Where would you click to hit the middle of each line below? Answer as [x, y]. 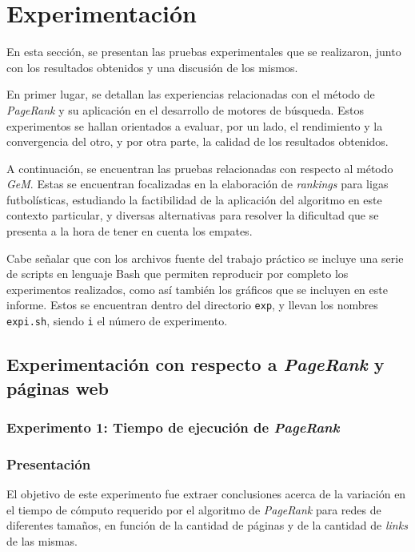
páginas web [58, 387]
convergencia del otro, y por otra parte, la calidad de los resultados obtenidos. [198, 141]
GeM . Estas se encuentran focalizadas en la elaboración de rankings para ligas [198, 184]
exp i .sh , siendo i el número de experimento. [117, 321]
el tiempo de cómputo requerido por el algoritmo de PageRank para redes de [194, 509]
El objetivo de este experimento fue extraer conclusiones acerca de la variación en [206, 493]
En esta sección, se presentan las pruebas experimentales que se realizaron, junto [204, 52]
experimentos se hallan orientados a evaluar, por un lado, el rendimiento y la [195, 125]
